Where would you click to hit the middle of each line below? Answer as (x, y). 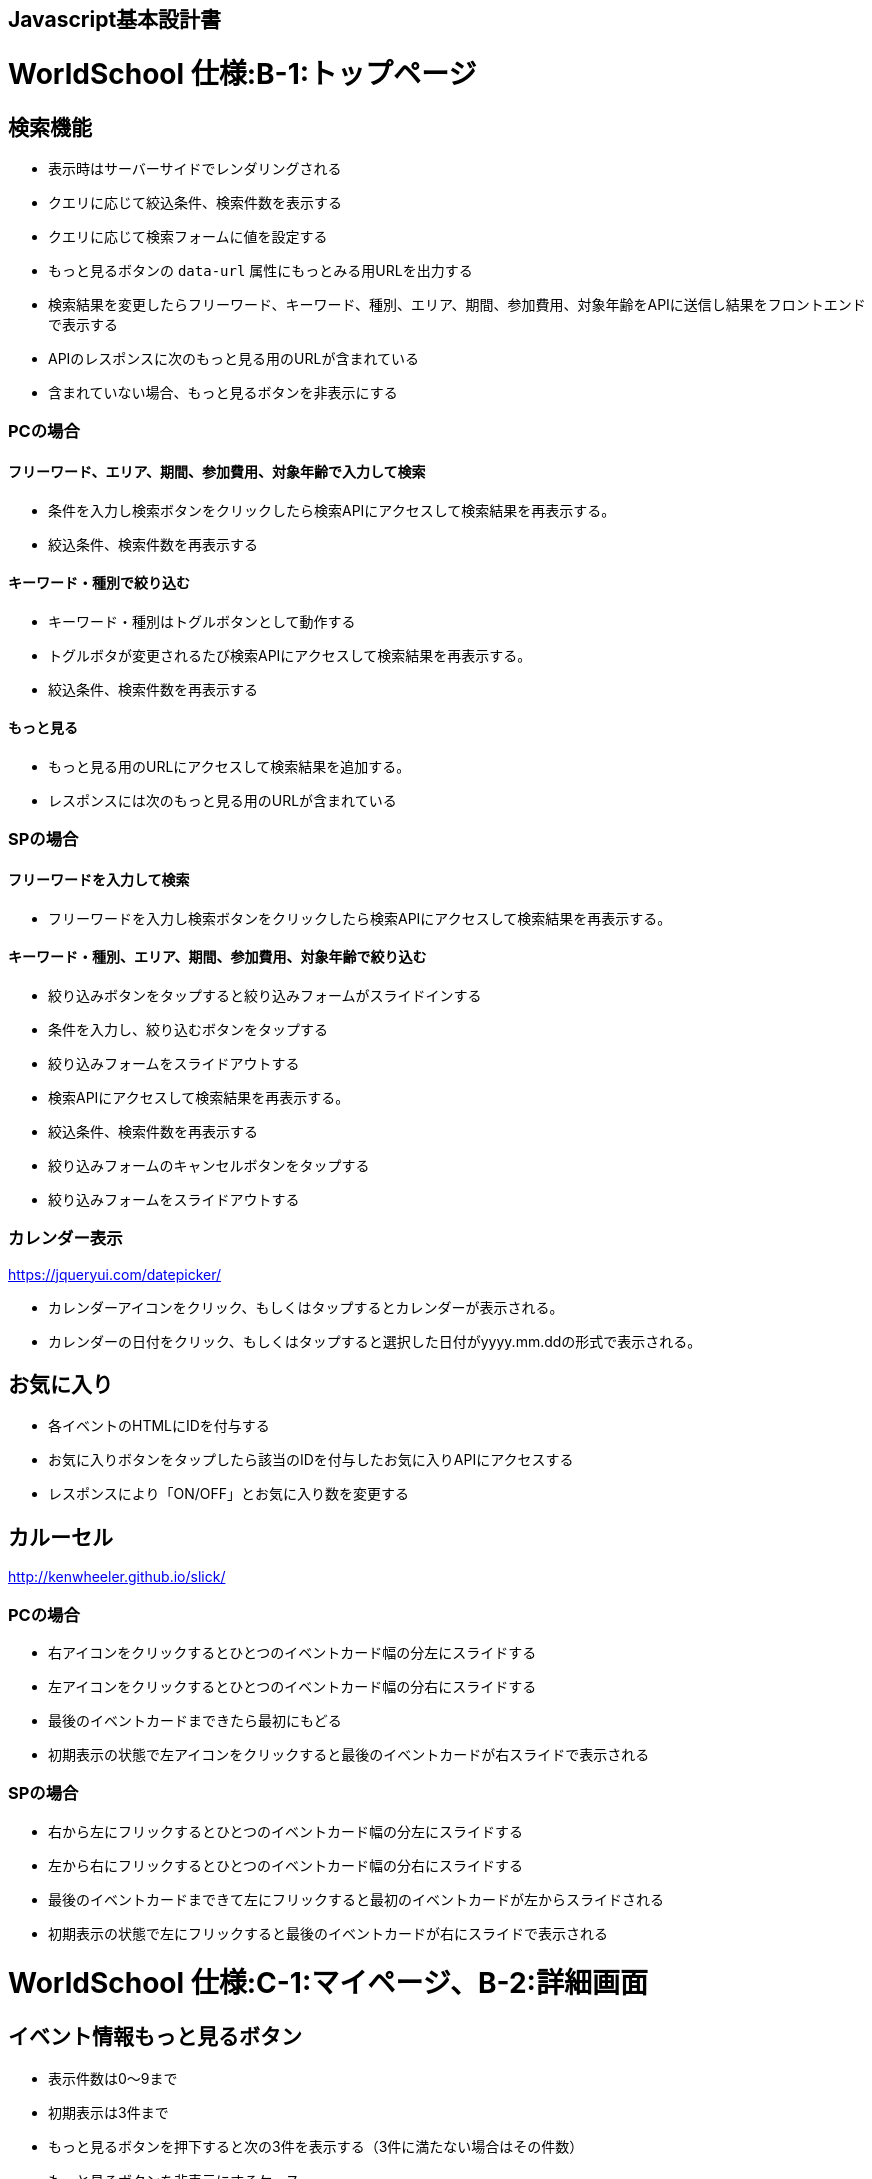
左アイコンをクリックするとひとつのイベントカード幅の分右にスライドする (292, 1686)
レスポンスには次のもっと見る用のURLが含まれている (222, 800)
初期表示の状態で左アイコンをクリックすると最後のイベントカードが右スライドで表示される (349, 1754)
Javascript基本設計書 (115, 19)
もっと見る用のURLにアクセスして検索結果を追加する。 (229, 766)
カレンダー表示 (65, 1238)
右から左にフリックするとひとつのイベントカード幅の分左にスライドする (286, 1831)
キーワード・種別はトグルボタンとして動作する (202, 621)
